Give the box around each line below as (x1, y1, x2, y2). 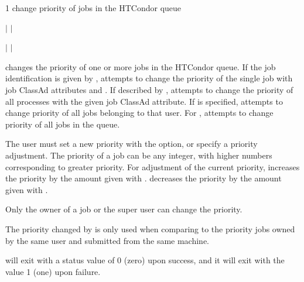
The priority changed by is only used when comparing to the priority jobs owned (5, 222, 295, 235)
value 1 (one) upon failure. (5, 265, 101, 277)
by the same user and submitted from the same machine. (5, 234, 210, 246)
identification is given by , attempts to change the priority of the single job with (5, 72, 293, 84)
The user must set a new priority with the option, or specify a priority (5, 137, 258, 150)
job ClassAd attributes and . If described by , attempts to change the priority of (5, 83, 293, 95)
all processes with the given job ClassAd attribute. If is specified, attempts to (5, 95, 283, 107)
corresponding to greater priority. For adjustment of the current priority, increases (5, 160, 300, 173)
